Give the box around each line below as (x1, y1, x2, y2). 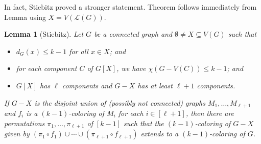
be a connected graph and (94, 29, 173, 39)
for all (69, 45, 88, 56)
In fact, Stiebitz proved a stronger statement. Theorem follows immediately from (4, 2, 257, 12)
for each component (16, 63, 77, 74)
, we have (116, 63, 146, 74)
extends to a (140, 128, 179, 139)
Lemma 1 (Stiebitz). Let (4, 29, 84, 39)
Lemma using (4, 11, 46, 22)
